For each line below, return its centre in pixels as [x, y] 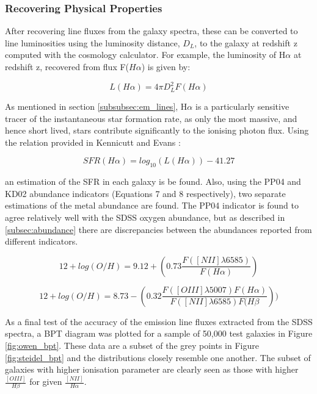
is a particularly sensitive [242, 106]
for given [46, 381]
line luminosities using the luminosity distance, [93, 42]
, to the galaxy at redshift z [246, 42]
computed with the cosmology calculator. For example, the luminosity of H [145, 55]
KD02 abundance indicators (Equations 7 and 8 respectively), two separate [145, 193]
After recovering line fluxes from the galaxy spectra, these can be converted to [151, 31]
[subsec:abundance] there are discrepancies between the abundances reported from [158, 229]
